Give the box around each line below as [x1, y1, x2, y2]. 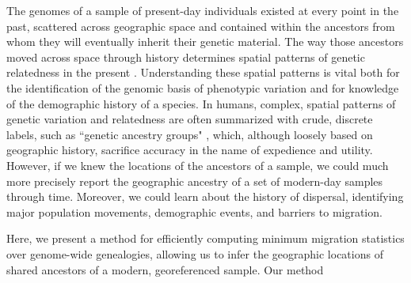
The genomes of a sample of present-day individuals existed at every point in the [6, 2, 399, 18]
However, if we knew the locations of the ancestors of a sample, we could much [6, 157, 389, 173]
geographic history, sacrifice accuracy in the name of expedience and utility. [6, 141, 373, 158]
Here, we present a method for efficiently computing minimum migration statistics [6, 230, 405, 247]
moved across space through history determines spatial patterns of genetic [6, 48, 365, 65]
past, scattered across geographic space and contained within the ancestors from [6, 17, 395, 34]
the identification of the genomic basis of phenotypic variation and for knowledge [6, 79, 399, 96]
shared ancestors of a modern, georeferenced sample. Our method [6, 261, 324, 277]
